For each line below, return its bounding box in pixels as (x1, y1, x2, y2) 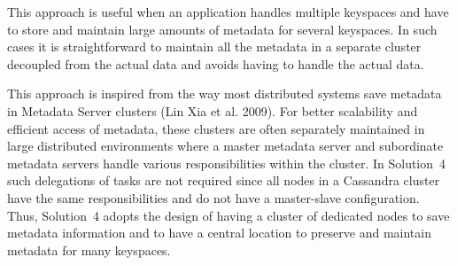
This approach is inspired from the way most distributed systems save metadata (7, 84, 442, 103)
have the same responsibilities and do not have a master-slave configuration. (7, 188, 420, 207)
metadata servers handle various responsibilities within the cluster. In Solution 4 (7, 153, 446, 172)
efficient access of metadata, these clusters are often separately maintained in (7, 119, 425, 137)
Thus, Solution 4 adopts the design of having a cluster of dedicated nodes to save (7, 206, 450, 224)
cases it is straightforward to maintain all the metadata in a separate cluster (7, 37, 422, 56)
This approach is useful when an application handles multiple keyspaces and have (7, 3, 449, 20)
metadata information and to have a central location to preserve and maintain (7, 223, 431, 242)
